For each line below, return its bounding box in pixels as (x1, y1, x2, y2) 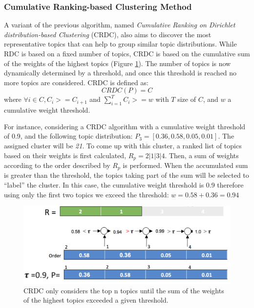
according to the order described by (4, 160, 110, 170)
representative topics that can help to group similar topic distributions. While (4, 39, 237, 49)
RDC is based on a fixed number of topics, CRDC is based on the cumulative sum (4, 48, 250, 58)
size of (177, 94, 196, 104)
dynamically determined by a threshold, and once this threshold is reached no (4, 68, 237, 78)
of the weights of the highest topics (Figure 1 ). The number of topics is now (4, 58, 231, 68)
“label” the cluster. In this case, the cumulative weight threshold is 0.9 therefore (4, 180, 244, 190)
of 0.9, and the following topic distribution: (4, 131, 133, 141)
